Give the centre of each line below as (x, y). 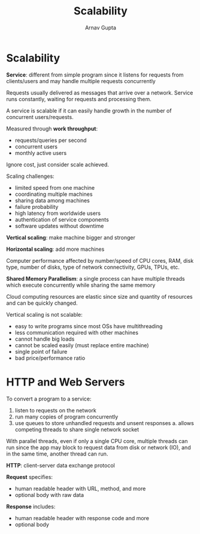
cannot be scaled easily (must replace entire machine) (82, 345)
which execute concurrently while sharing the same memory (81, 285)
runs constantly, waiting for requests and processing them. (79, 99)
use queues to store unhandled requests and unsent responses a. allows (104, 423)
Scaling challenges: (31, 176)
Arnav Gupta (101, 28)
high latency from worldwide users (57, 213)
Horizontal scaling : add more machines (55, 249)
